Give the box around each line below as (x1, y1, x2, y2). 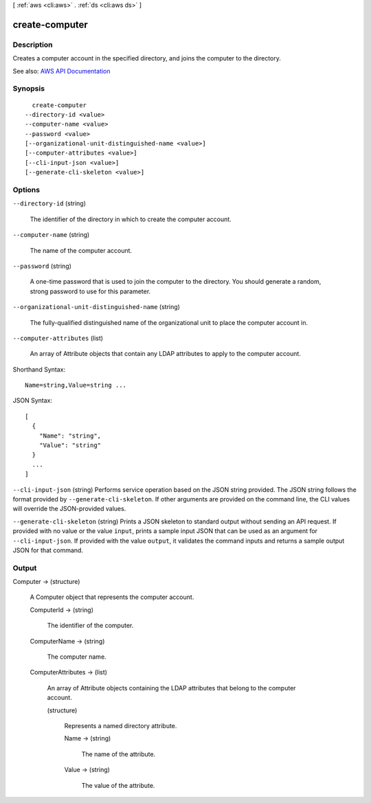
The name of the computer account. (30, 246, 133, 254)
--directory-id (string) (12, 199, 86, 207)
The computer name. (47, 653, 106, 661)
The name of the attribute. (81, 749, 156, 758)
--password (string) (12, 262, 72, 270)
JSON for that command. (12, 546, 84, 554)
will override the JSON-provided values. (12, 505, 126, 513)
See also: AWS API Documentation (12, 67, 111, 75)
